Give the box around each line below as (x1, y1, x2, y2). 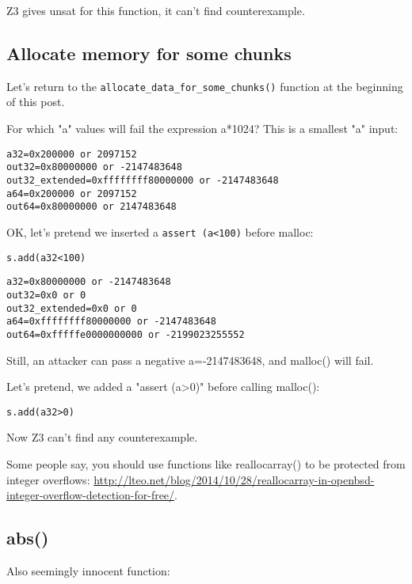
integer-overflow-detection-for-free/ (6, 487, 175, 503)
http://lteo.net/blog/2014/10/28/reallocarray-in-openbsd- (93, 471, 375, 487)
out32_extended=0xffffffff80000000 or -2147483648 (6, 174, 279, 186)
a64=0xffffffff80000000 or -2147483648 (6, 316, 216, 328)
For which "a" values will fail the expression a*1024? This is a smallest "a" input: (6, 120, 399, 137)
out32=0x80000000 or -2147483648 (6, 161, 182, 173)
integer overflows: (6, 471, 90, 487)
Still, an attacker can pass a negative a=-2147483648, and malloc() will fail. (6, 351, 374, 368)
